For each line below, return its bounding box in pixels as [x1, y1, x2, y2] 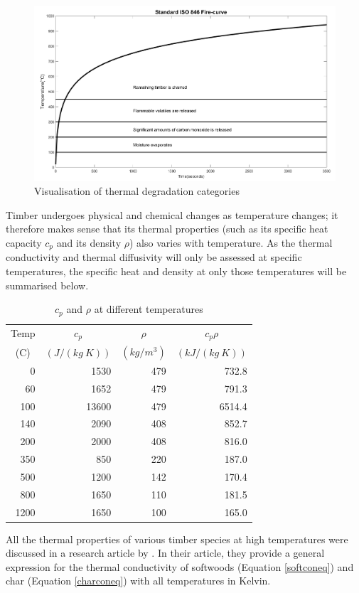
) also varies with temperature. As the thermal [129, 235, 333, 250]
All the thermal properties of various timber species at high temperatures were [6, 531, 348, 546]
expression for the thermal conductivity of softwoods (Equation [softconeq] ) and [6, 559, 354, 574]
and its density [56, 235, 122, 250]
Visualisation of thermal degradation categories [34, 183, 240, 198]
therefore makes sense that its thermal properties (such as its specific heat [6, 221, 328, 236]
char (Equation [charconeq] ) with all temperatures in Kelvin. [6, 573, 271, 588]
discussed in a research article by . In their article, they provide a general [6, 545, 325, 560]
